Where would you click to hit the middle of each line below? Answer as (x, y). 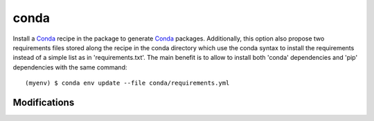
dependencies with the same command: (70, 67)
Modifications (44, 102)
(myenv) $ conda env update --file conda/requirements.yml (127, 83)
